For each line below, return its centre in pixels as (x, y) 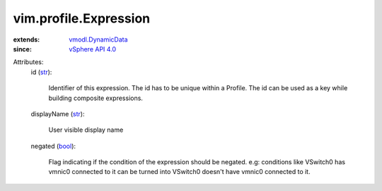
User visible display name (86, 130)
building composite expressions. (95, 98)
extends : (27, 39)
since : (22, 49)
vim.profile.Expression (82, 18)
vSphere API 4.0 (93, 49)
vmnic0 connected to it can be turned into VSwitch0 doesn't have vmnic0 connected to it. (179, 172)
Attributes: (28, 62)
